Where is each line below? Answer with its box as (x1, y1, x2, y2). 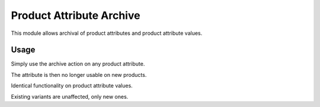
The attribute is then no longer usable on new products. (11, 71, 147, 78)
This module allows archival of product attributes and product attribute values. (11, 30, 203, 37)
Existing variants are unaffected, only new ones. (11, 93, 129, 100)
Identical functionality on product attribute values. (11, 82, 133, 89)
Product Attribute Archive (11, 9, 140, 22)
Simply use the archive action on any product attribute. (11, 60, 145, 67)
